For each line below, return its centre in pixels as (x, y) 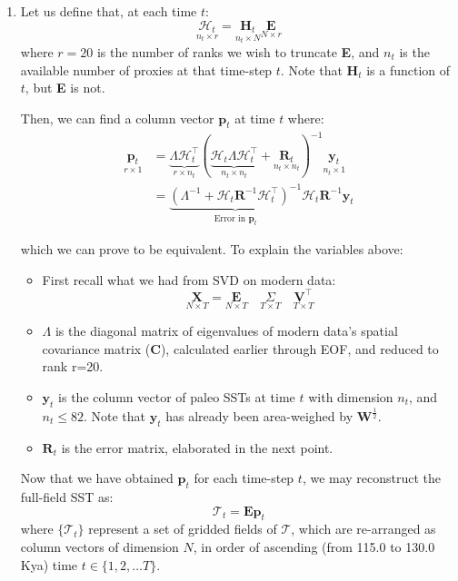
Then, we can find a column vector (117, 118)
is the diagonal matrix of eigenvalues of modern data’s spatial (226, 330)
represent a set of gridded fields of (183, 529)
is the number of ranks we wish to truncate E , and (238, 51)
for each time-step (244, 478)
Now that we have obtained (97, 478)
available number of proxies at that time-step (146, 69)
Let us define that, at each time (109, 11)
